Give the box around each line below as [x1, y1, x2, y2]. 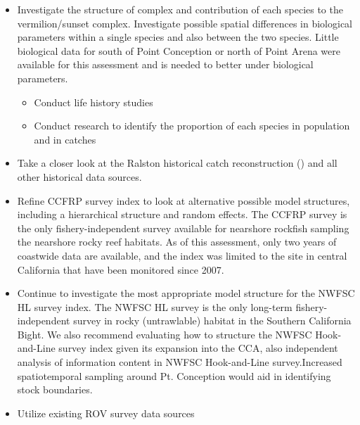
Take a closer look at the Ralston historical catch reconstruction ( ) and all [17, 156, 337, 170]
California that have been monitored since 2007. [17, 262, 224, 277]
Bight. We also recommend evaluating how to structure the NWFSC [17, 326, 312, 341]
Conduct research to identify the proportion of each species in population [34, 118, 350, 133]
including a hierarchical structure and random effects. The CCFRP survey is [17, 207, 347, 222]
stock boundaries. [17, 382, 93, 397]
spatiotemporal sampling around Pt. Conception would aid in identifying [17, 368, 331, 383]
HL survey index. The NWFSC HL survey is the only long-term [17, 299, 292, 314]
